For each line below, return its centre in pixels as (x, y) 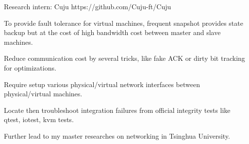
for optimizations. (30, 67)
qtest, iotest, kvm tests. (39, 119)
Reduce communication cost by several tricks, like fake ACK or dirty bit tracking (124, 58)
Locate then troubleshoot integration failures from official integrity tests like (117, 110)
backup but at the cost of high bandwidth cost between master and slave (112, 32)
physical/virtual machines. (43, 94)
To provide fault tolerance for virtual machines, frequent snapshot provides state (124, 23)
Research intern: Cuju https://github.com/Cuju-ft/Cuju (88, 6)
